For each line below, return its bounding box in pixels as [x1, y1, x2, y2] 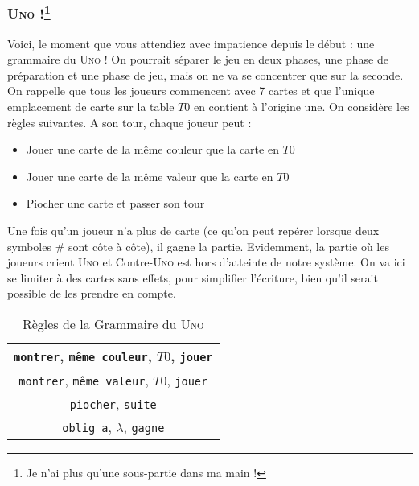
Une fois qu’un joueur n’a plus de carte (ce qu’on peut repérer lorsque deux [7, 222, 380, 239]
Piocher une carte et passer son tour [26, 195, 205, 212]
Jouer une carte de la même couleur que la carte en [26, 141, 279, 158]
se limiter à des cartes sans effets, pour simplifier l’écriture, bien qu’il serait [7, 269, 378, 286]
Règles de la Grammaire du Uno [22, 314, 204, 333]
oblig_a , [62, 417, 112, 436]
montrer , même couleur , [14, 346, 152, 365]
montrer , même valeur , [18, 370, 149, 389]
